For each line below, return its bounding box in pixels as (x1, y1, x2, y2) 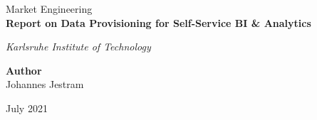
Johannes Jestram (6, 77, 84, 92)
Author (6, 62, 42, 77)
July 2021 (6, 100, 48, 115)
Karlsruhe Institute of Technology (6, 39, 151, 54)
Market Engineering (6, 1, 93, 16)
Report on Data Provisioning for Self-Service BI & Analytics (6, 15, 311, 30)
